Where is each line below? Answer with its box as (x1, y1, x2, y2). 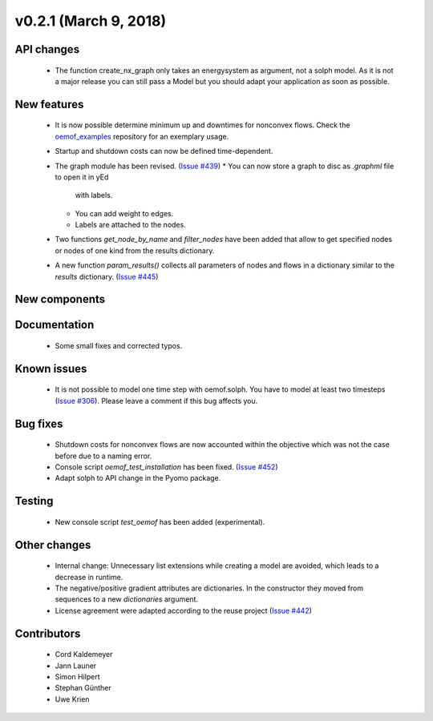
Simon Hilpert (55, 672, 100, 682)
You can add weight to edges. (75, 208, 174, 218)
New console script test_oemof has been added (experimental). (55, 517, 265, 526)
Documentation (14, 318, 95, 332)
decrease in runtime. (55, 572, 123, 582)
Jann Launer (55, 661, 97, 671)
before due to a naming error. (55, 451, 152, 461)
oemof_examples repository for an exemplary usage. (55, 131, 229, 141)
